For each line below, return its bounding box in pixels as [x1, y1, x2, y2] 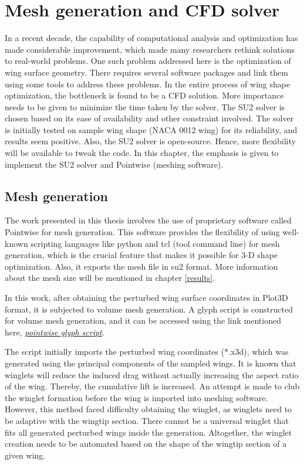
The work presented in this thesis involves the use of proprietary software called [5, 214, 292, 226]
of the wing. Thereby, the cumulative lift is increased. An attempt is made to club [5, 380, 300, 392]
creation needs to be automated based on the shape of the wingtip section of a [5, 437, 287, 450]
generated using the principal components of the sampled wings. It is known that [5, 357, 296, 369]
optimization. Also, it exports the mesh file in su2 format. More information [5, 260, 278, 272]
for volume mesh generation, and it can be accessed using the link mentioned [5, 314, 281, 327]
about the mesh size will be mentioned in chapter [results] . [5, 271, 215, 284]
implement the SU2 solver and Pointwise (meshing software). [5, 158, 224, 170]
